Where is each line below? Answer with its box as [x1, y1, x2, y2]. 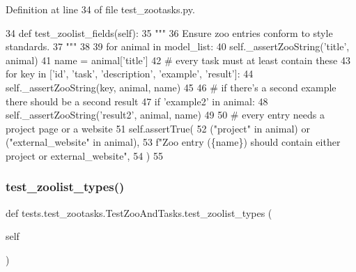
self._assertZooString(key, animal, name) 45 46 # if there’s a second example [6, 80, 336, 94]
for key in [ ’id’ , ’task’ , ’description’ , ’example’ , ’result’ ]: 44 [6, 66, 254, 81]
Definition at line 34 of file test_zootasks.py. [6, 2, 195, 16]
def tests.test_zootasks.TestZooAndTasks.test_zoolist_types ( [6, 205, 272, 220]
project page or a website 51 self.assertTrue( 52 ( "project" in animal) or [6, 121, 310, 135]
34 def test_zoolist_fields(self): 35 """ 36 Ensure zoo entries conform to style [6, 25, 333, 40]
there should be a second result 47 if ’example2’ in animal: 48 [6, 93, 268, 108]
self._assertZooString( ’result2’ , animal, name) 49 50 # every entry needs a [6, 107, 325, 122]
